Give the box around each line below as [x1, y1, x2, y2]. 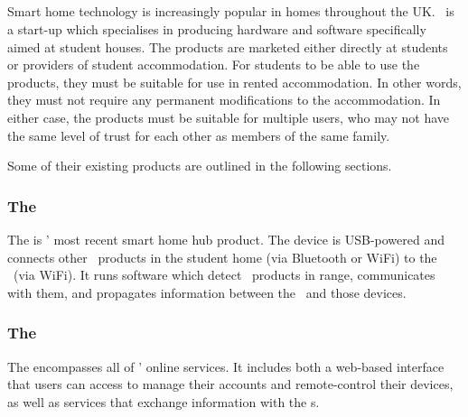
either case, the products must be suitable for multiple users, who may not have [7, 107, 450, 126]
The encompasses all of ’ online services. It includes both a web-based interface [7, 357, 445, 375]
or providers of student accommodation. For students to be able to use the [7, 55, 420, 74]
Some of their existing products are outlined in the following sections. [7, 156, 392, 175]
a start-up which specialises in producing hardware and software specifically [7, 19, 426, 38]
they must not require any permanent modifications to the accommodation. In [7, 90, 441, 109]
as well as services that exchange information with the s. [7, 392, 320, 411]
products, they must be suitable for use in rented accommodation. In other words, [7, 72, 462, 91]
